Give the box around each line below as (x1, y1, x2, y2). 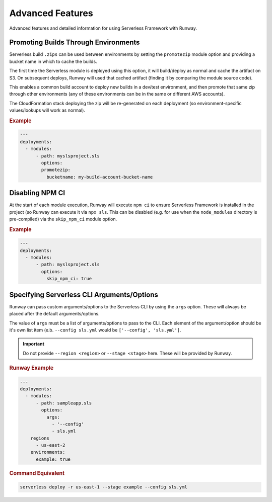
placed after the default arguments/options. (9, 311, 100, 317)
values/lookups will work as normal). (9, 107, 86, 113)
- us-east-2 (36, 443, 65, 448)
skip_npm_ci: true (46, 276, 92, 282)
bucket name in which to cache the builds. (9, 58, 98, 64)
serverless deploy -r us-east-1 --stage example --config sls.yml (20, 484, 187, 490)
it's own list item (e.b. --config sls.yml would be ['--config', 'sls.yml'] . (9, 327, 181, 333)
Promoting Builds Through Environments (9, 38, 140, 47)
